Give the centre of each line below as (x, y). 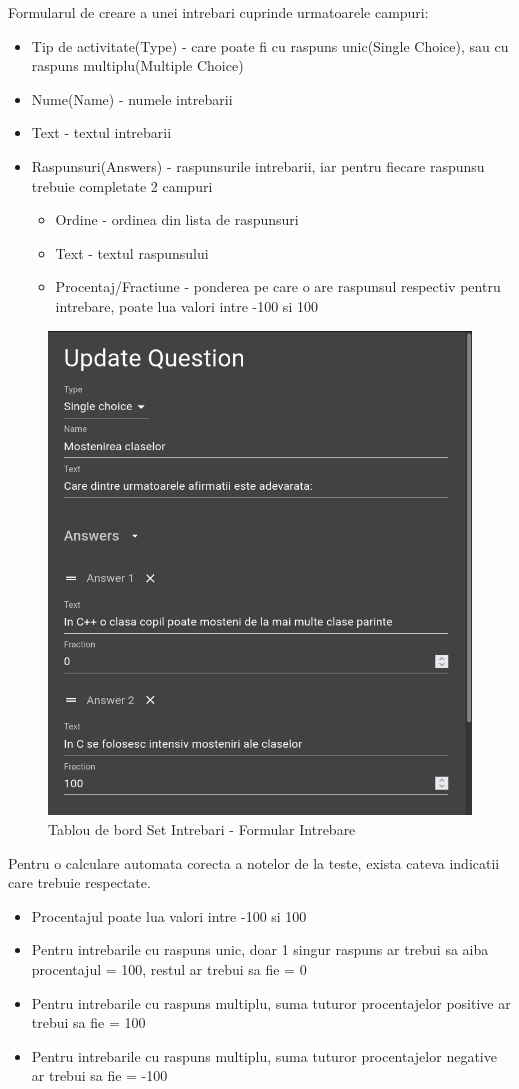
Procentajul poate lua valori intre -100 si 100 (169, 915)
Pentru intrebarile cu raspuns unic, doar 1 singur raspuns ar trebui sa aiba (260, 949)
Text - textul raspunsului (132, 252)
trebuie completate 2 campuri (122, 185)
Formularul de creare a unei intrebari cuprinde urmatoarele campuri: (218, 12)
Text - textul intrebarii (101, 132)
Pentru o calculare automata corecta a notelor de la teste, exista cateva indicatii (254, 862)
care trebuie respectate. (79, 882)
